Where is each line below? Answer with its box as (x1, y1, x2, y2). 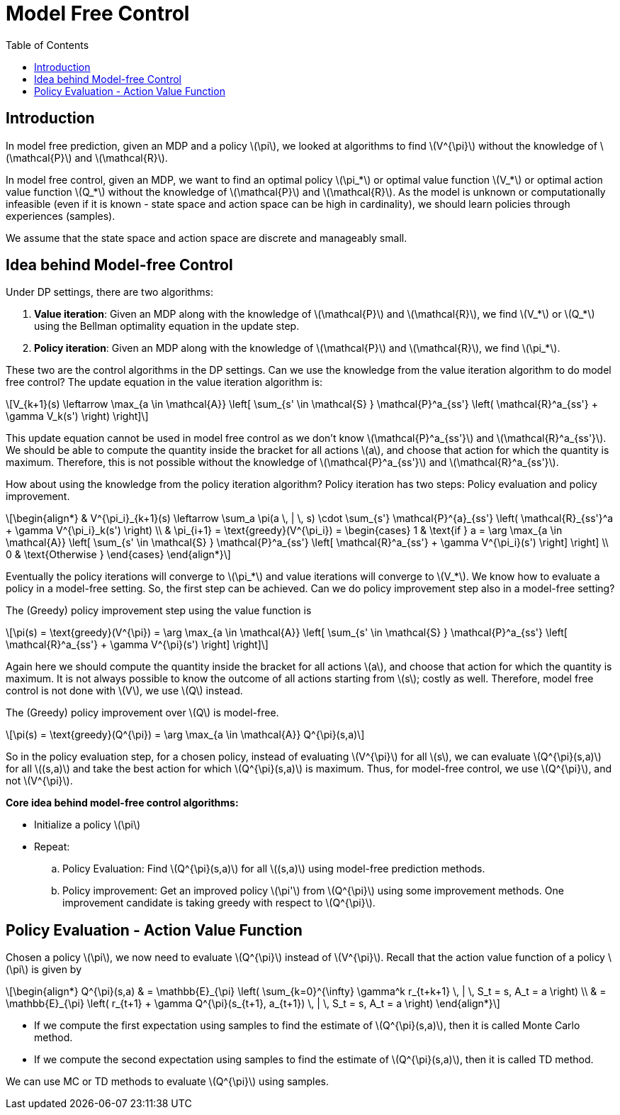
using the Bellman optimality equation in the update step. (34, 320, 300, 333)
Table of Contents (6, 38, 89, 51)
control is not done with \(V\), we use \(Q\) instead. (6, 684, 243, 697)
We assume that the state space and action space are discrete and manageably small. (6, 231, 407, 244)
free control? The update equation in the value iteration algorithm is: (6, 376, 322, 389)
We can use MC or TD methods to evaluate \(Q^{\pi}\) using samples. (6, 1075, 329, 1088)
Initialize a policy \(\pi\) (34, 819, 141, 831)
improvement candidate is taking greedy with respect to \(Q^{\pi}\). (62, 897, 376, 909)
